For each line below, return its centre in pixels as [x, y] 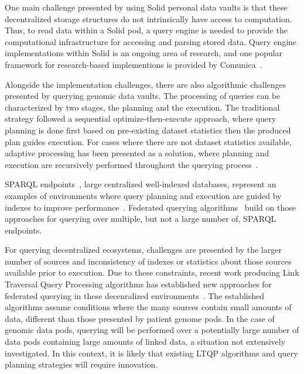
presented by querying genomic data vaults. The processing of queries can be [143, 96]
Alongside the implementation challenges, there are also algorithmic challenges [146, 84]
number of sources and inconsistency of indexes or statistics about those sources [148, 261]
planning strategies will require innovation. [81, 364]
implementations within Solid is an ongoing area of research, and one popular [144, 53]
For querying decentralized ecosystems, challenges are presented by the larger [143, 250]
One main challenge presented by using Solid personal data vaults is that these [146, 7]
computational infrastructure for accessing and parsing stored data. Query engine [151, 41]
